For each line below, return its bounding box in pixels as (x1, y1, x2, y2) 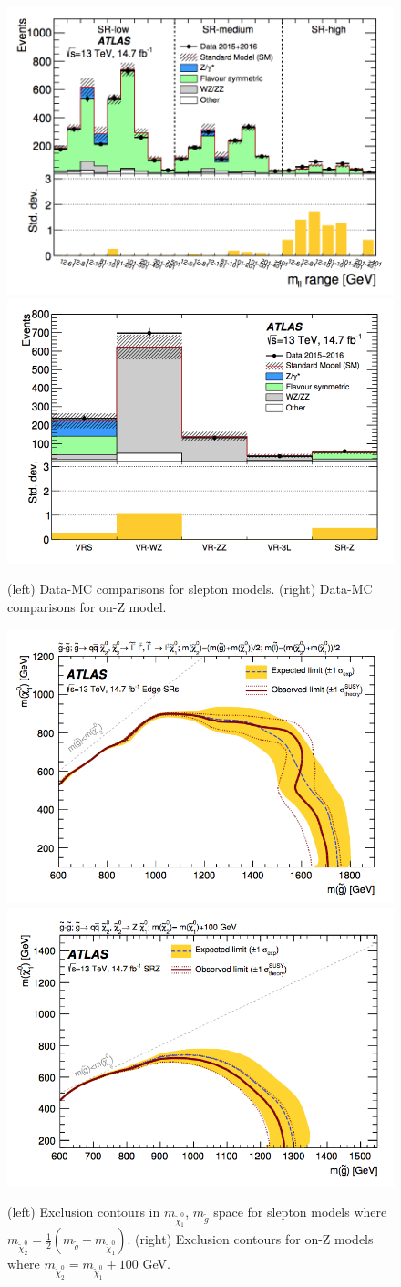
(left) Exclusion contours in (7, 1202, 160, 1221)
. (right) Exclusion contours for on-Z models (127, 1230, 374, 1249)
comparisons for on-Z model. (7, 597, 167, 616)
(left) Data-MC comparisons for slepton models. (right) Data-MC (7, 579, 373, 598)
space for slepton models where (213, 1202, 387, 1221)
